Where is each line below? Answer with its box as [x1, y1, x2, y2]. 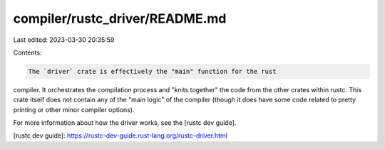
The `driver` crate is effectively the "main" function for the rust [28, 67, 277, 75]
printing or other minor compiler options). [13, 105, 135, 114]
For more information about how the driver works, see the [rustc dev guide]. [13, 118, 237, 127]
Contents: [13, 48, 42, 57]
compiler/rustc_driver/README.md [13, 11, 227, 26]
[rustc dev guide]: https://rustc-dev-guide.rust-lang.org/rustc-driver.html [13, 131, 227, 140]
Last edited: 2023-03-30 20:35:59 [13, 35, 115, 44]
